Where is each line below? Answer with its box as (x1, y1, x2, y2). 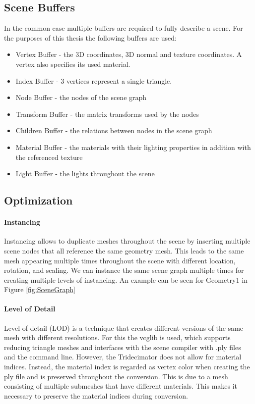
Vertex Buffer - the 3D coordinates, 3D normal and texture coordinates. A (15, 49, 242, 59)
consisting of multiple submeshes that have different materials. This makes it (4, 381, 238, 391)
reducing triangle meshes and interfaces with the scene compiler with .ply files (4, 342, 241, 352)
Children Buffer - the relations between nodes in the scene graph (15, 125, 212, 136)
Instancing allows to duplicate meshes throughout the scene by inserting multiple (4, 236, 251, 246)
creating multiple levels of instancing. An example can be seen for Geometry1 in (4, 274, 248, 285)
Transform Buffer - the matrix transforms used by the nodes (15, 108, 199, 119)
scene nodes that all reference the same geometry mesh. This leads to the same (4, 245, 244, 255)
